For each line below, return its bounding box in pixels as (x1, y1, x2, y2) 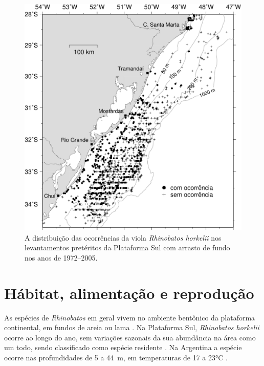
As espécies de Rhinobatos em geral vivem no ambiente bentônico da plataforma (4, 312, 255, 322)
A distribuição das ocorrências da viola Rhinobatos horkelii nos (25, 232, 222, 243)
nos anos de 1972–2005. (25, 252, 98, 263)
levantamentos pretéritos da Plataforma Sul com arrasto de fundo (25, 242, 230, 253)
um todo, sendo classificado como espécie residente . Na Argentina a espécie (4, 342, 242, 353)
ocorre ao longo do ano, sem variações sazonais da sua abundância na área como (4, 332, 256, 342)
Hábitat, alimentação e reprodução (4, 282, 254, 303)
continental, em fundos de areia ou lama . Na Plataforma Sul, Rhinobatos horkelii (4, 322, 259, 333)
